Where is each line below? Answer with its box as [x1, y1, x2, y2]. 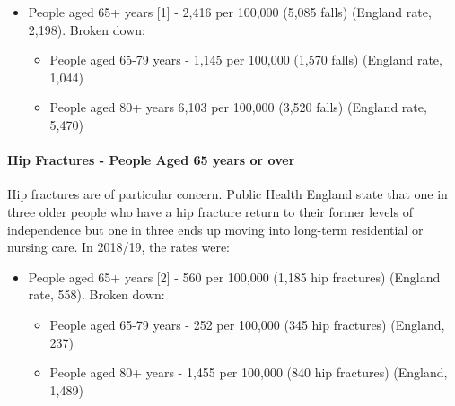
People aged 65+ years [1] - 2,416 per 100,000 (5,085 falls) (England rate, [28, 3, 432, 21]
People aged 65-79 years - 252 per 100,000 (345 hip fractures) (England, [49, 315, 445, 333]
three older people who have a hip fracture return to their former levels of [7, 202, 413, 220]
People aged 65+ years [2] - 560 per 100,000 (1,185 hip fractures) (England [28, 267, 441, 286]
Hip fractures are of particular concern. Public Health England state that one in [7, 185, 448, 203]
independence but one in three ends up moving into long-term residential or [7, 220, 424, 238]
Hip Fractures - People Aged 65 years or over [7, 151, 295, 169]
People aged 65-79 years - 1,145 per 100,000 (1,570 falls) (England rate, [49, 50, 442, 69]
